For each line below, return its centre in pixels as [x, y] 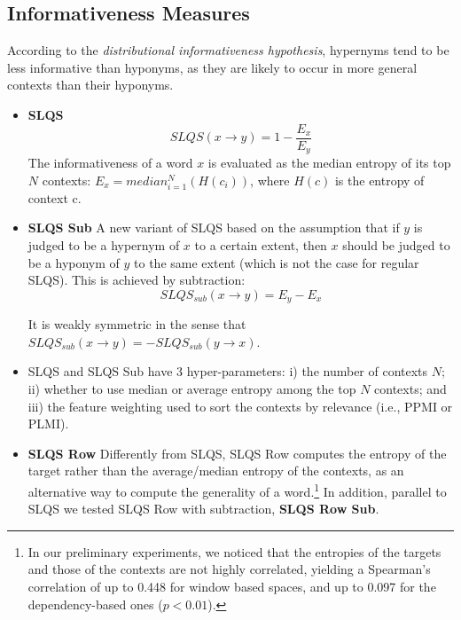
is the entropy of [379, 180]
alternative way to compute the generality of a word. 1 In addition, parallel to [237, 490]
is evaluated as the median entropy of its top [329, 163]
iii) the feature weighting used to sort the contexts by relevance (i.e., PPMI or [240, 406]
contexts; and [410, 389]
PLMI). [48, 424]
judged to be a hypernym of [104, 245]
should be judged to [396, 245]
